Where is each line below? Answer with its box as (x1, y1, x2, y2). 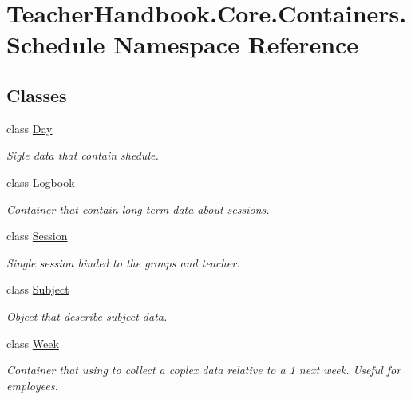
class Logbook (6, 173, 75, 190)
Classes (6, 82, 67, 107)
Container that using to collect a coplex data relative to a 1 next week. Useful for (6, 361, 401, 378)
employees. (6, 377, 58, 393)
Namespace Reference (113, 28, 359, 61)
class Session (6, 227, 68, 244)
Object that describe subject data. (6, 307, 168, 324)
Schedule (6, 28, 105, 61)
